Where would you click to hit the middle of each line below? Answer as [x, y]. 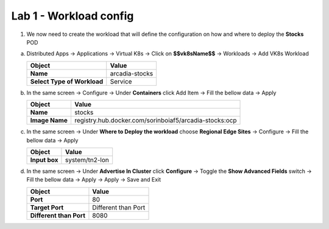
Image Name [49, 121]
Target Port [47, 207]
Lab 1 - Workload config [73, 16]
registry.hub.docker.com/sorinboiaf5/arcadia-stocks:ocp [155, 121]
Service [121, 81]
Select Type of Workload [67, 81]
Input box [44, 160]
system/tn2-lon [87, 160]
